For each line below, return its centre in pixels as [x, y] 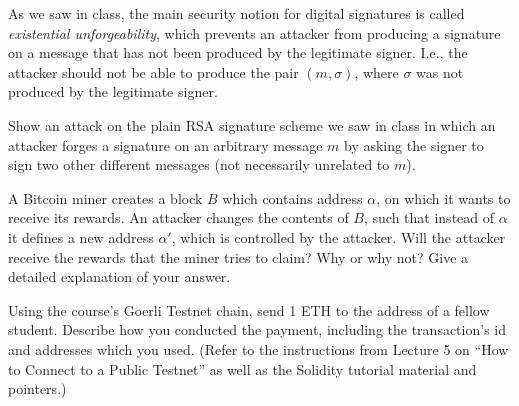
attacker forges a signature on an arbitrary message [165, 144]
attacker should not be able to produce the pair [153, 71]
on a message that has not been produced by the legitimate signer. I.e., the [238, 52]
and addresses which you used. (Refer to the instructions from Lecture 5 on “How [258, 348]
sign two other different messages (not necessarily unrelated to [199, 164]
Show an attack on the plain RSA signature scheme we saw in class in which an [252, 124]
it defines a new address [81, 236]
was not [440, 71]
